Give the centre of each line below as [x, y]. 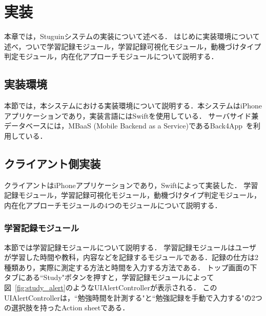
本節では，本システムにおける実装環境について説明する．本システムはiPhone [133, 106]
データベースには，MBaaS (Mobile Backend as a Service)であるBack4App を [129, 126]
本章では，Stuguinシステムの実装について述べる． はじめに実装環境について [132, 36]
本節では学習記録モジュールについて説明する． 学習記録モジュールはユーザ [130, 247]
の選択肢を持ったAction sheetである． [67, 308]
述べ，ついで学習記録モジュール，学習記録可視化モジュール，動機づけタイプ [133, 46]
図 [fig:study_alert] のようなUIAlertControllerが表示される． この [111, 287]
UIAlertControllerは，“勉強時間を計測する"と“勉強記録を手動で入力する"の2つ [133, 297]
